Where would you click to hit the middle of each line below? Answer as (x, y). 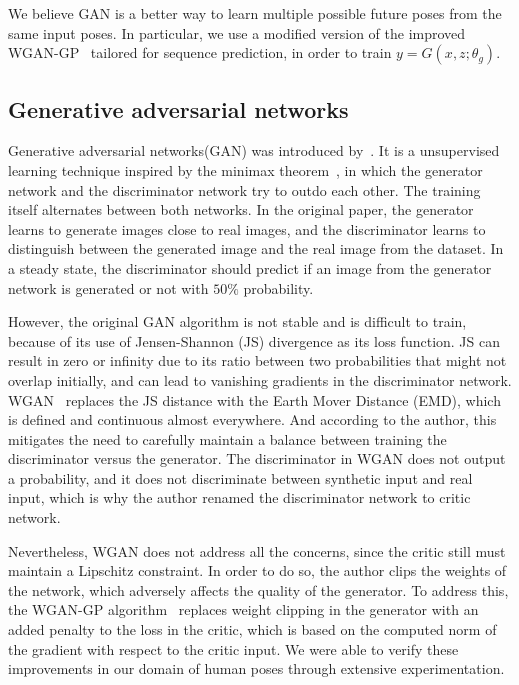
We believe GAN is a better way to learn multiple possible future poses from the (255, 13)
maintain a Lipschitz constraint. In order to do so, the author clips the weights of (257, 570)
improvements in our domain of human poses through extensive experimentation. (256, 668)
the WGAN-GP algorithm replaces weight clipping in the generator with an (243, 609)
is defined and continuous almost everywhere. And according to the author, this (252, 419)
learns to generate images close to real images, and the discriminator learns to (247, 228)
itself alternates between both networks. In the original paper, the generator (241, 209)
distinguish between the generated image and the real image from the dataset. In (256, 248)
